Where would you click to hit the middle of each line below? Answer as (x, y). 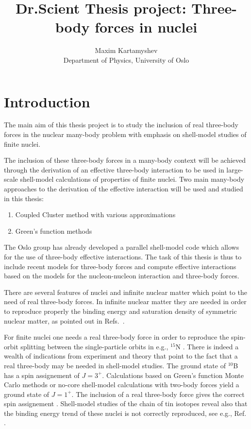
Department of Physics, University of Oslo (126, 60)
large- (235, 169)
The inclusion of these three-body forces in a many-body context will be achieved (125, 160)
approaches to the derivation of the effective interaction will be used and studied (124, 189)
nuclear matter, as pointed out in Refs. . (64, 320)
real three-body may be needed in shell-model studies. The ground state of (115, 365)
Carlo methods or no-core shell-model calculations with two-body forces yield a (122, 385)
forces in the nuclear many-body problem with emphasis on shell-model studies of (125, 134)
